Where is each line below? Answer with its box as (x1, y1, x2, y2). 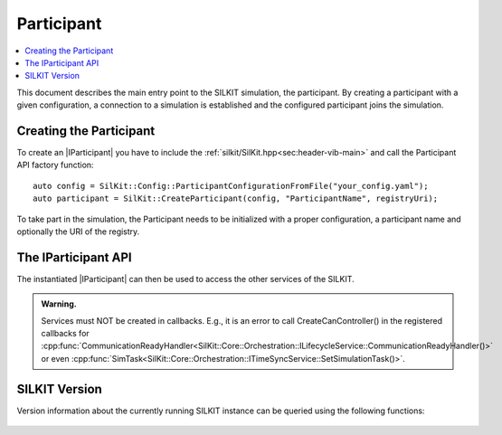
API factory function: (16, 159, 94, 171)
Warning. (41, 298, 77, 309)
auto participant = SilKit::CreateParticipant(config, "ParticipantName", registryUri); (33, 194, 439, 203)
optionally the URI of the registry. (16, 226, 140, 237)
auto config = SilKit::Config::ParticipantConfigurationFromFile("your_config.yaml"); (33, 181, 429, 191)
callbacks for (41, 328, 90, 339)
